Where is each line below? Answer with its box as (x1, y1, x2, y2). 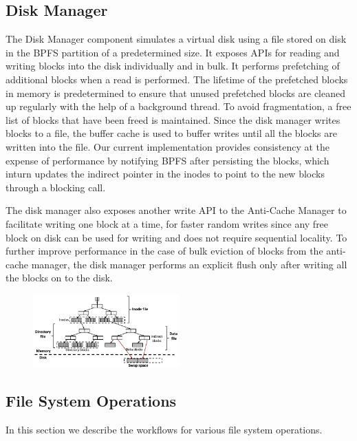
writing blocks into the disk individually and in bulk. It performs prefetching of (6, 58, 340, 73)
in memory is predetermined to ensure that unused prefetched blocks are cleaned (6, 85, 346, 100)
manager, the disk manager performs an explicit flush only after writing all (31, 257, 347, 271)
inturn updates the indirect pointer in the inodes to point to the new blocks (6, 166, 325, 181)
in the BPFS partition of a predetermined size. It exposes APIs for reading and (6, 45, 340, 59)
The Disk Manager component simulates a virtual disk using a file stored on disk (6, 32, 347, 46)
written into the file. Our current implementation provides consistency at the (6, 139, 329, 153)
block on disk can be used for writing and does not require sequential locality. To (6, 230, 347, 244)
